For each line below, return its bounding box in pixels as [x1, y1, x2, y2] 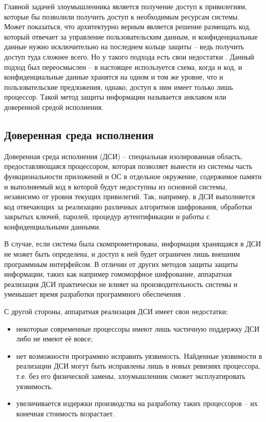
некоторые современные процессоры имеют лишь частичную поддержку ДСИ [16, 323, 260, 334]
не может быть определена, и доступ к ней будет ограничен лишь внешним [4, 248, 240, 259]
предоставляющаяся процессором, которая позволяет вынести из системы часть [4, 161, 253, 171]
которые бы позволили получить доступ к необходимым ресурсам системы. [4, 11, 240, 22]
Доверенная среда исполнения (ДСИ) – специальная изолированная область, [4, 150, 243, 161]
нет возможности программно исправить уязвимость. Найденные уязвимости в [16, 350, 262, 361]
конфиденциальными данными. [4, 221, 101, 232]
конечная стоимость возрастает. [16, 408, 115, 418]
